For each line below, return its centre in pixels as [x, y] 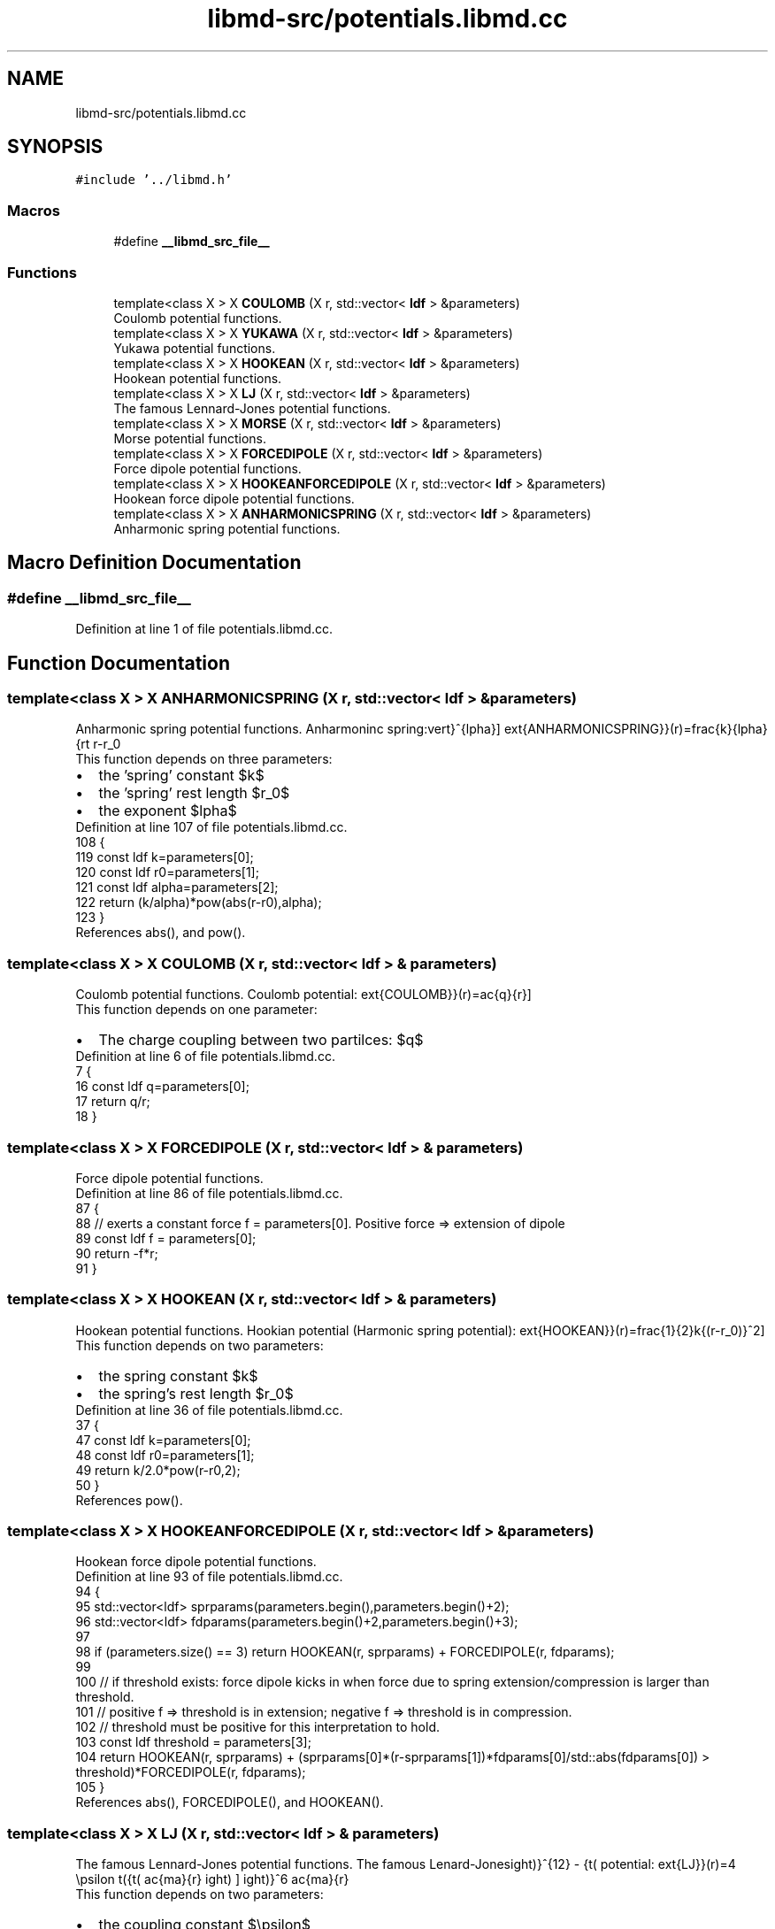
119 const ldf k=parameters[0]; [165, 857]
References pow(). [129, 1500]
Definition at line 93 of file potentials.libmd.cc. [209, 1577]
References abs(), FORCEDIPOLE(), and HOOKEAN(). [230, 1802]
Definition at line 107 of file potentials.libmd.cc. [211, 827]
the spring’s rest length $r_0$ [196, 1393]
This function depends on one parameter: [196, 1010]
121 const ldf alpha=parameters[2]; [177, 888]
